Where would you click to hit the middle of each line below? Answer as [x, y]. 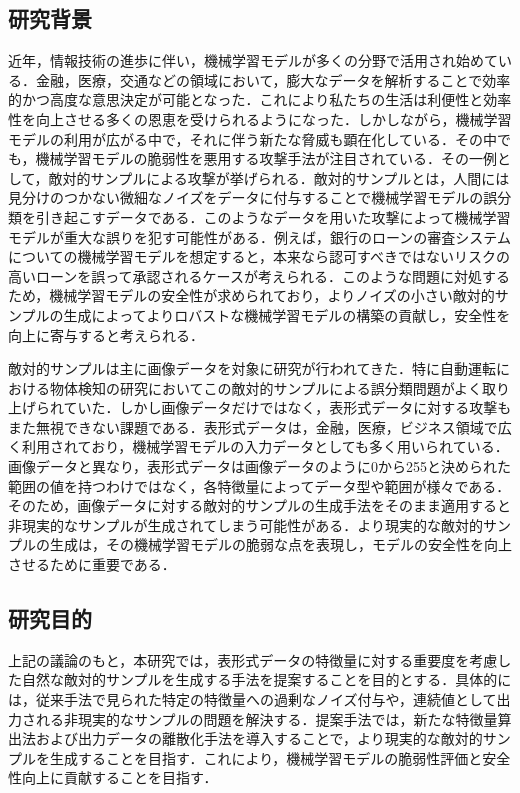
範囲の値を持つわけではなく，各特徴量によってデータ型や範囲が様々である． [259, 485]
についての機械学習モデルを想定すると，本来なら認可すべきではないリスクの [259, 256]
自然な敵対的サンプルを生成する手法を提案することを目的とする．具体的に [266, 679]
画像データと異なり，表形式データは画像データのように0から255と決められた [260, 466]
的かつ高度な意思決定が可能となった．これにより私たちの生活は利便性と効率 [260, 99]
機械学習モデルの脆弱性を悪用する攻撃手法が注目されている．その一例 [266, 158]
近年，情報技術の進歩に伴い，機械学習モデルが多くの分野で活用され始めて [253, 60]
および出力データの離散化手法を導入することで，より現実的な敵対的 [259, 738]
